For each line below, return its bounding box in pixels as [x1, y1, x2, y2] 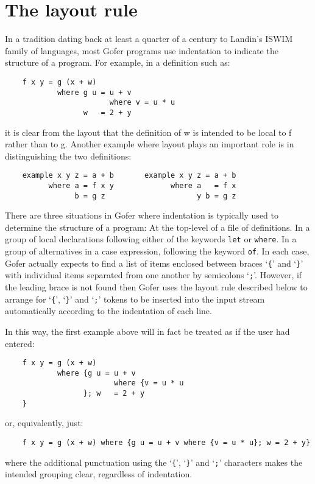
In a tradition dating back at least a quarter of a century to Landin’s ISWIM [5, 32, 293, 45]
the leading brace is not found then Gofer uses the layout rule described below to [5, 281, 308, 293]
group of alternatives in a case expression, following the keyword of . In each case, [5, 245, 310, 258]
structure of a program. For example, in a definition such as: [5, 56, 230, 69]
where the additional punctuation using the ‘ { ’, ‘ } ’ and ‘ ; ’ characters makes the [5, 455, 303, 468]
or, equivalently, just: [5, 416, 83, 429]
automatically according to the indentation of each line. [5, 304, 212, 317]
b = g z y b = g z [74, 191, 236, 200]
